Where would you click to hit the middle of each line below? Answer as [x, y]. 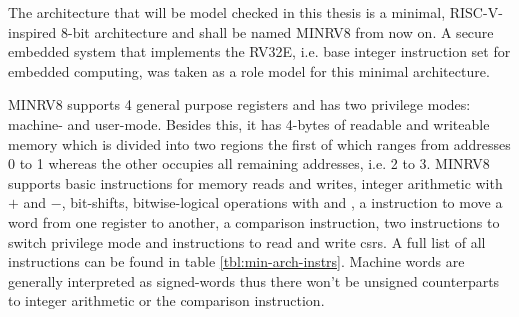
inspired [32, 31]
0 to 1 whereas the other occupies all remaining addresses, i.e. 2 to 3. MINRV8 [249, 163]
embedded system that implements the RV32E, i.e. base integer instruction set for [259, 51]
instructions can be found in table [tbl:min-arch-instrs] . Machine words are [236, 261]
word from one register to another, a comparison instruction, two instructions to [254, 221]
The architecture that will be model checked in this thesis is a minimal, [227, 12]
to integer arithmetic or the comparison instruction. [166, 300]
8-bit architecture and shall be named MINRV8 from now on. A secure [277, 31]
